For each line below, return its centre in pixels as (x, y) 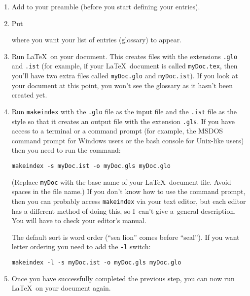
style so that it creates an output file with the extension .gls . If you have (123, 121)
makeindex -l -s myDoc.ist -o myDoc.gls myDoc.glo (96, 263)
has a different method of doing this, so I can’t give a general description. (124, 211)
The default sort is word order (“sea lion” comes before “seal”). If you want (125, 237)
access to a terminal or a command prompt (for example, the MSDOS (117, 131)
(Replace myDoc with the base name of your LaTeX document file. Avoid (121, 181)
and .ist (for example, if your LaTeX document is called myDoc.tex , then (125, 66)
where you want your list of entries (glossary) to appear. (97, 40)
